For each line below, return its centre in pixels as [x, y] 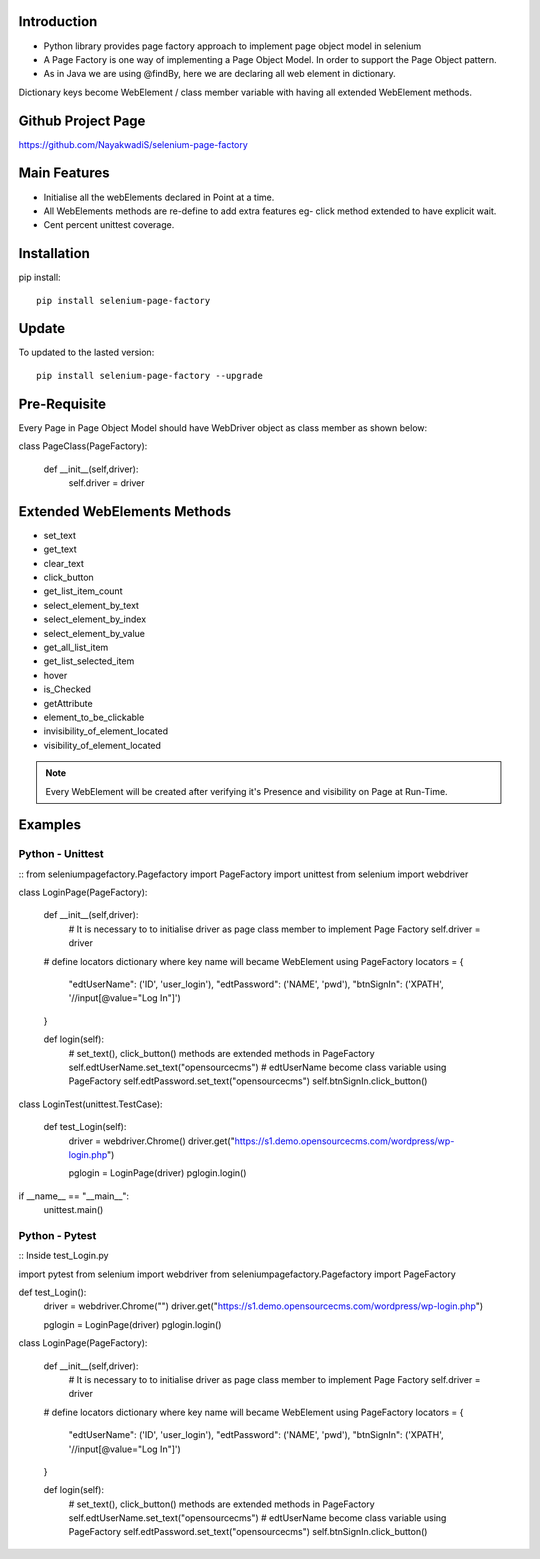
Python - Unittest [61, 854]
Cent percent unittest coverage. [109, 225]
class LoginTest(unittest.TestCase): [91, 1104]
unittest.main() [73, 1210]
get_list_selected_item [89, 661]
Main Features [64, 173]
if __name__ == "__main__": [74, 1196]
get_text [60, 549]
